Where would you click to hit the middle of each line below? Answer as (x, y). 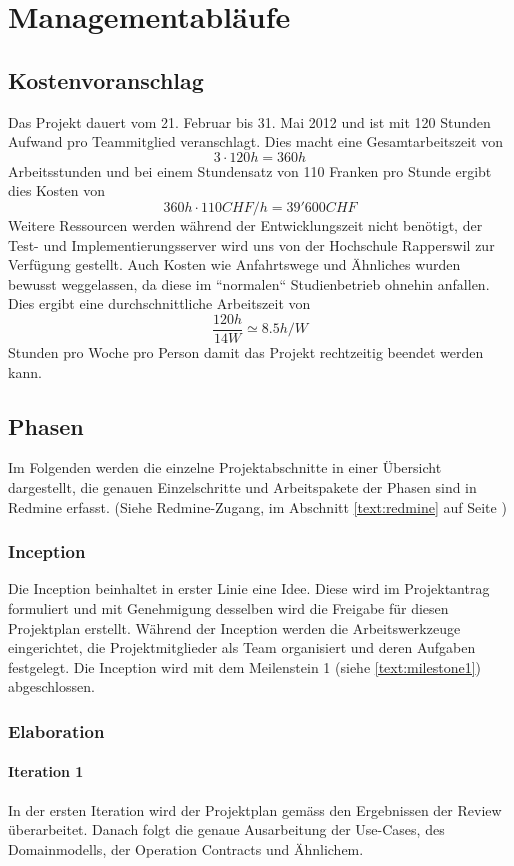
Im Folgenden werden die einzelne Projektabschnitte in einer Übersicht (225, 467)
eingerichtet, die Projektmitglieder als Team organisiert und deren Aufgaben (242, 647)
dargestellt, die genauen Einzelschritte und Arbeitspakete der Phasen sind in (242, 486)
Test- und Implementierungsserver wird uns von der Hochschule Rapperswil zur (251, 244)
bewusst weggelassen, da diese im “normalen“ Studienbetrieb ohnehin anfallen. (249, 283)
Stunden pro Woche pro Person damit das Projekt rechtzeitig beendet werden (246, 351)
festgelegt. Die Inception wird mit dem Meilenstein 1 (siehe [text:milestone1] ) (245, 666)
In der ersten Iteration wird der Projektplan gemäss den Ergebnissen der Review (255, 809)
